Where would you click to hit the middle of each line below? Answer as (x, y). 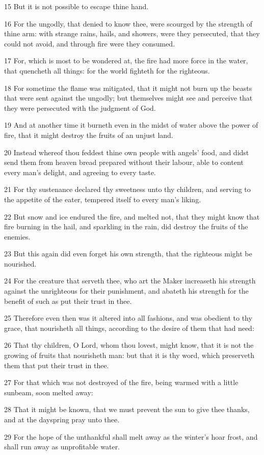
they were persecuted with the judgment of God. (80, 107)
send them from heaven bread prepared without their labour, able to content (124, 162)
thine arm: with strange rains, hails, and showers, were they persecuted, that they (132, 33)
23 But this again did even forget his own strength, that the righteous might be (128, 254)
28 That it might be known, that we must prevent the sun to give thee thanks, (127, 409)
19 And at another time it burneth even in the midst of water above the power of (131, 125)
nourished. (20, 263)
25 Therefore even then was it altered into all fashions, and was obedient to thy (128, 318)
